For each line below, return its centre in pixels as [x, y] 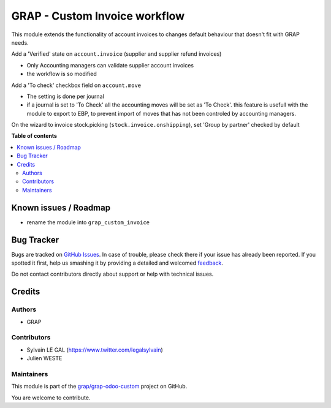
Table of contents [34, 136]
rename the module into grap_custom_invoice [88, 222]
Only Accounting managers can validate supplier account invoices [110, 65]
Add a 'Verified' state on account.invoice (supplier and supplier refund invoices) [116, 54]
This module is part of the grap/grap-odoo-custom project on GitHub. [99, 387]
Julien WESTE [44, 358]
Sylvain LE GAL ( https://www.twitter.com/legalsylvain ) [95, 350]
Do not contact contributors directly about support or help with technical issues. [112, 274]
